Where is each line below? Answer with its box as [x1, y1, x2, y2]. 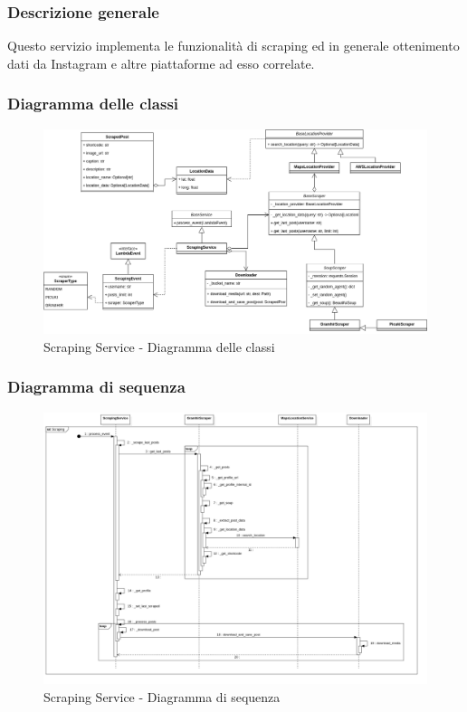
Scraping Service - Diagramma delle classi [43, 337, 275, 356]
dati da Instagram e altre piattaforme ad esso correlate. [7, 53, 315, 72]
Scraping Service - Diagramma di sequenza [43, 687, 281, 706]
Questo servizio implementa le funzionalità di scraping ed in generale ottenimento [7, 36, 460, 55]
